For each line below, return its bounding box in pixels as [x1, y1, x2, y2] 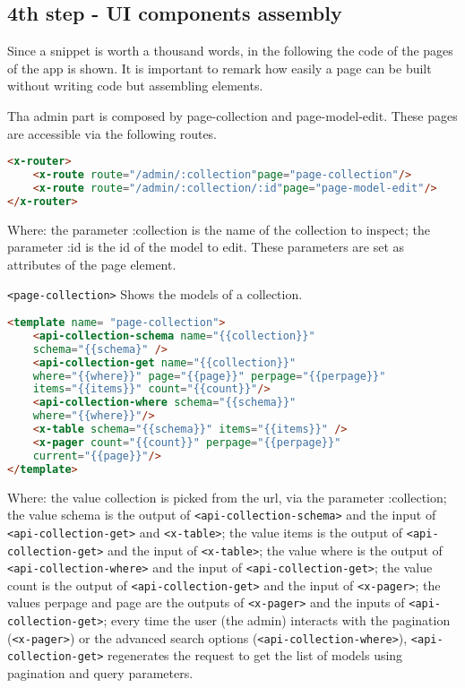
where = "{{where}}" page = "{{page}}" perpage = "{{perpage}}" [32, 369, 386, 383]
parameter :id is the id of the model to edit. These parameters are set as [7, 237, 405, 256]
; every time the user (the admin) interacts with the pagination [103, 611, 451, 630]
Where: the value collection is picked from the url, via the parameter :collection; [7, 487, 447, 506]
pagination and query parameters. [7, 664, 194, 683]
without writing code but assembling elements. [7, 76, 263, 95]
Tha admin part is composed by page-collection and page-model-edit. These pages [7, 106, 458, 125]
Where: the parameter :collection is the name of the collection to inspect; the [7, 219, 430, 238]
